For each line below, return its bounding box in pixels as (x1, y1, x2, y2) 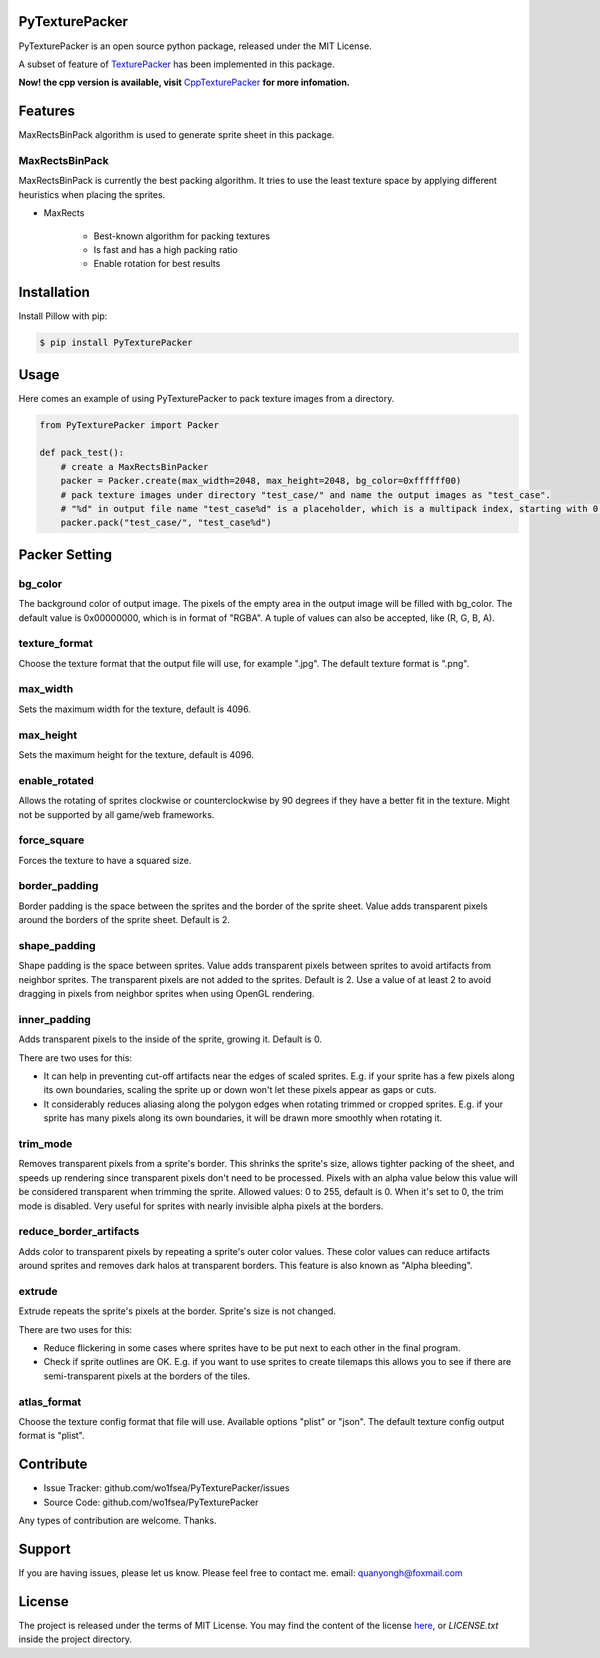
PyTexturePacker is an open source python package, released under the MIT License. (18, 40, 372, 52)
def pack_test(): (39, 447, 125, 459)
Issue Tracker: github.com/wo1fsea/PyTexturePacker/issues (43, 1482, 290, 1494)
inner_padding (18, 1012, 92, 1026)
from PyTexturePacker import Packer (39, 419, 220, 430)
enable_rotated (18, 773, 95, 787)
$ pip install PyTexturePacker (39, 337, 194, 349)
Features (18, 103, 75, 120)
